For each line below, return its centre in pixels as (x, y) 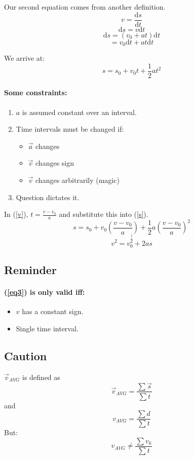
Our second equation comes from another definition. (85, 7)
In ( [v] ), (16, 214)
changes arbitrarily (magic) (77, 180)
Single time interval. (47, 328)
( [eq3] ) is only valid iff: (45, 292)
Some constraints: (36, 92)
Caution (26, 355)
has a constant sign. (53, 311)
